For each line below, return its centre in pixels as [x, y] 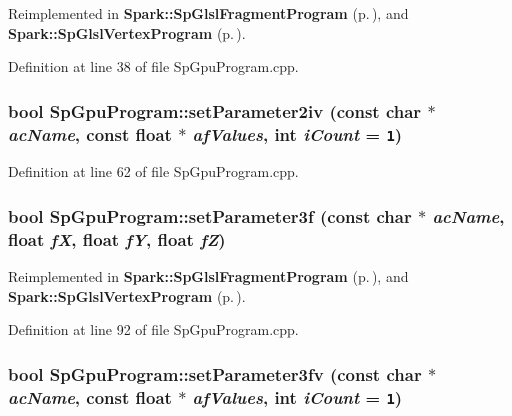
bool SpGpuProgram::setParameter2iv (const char [215, 110]
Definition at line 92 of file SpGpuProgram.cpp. [153, 329]
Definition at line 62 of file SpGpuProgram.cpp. [153, 171]
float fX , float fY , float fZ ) [117, 238]
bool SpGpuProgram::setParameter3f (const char [210, 216]
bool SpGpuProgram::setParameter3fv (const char [215, 373]
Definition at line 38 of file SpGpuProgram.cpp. [153, 66]
